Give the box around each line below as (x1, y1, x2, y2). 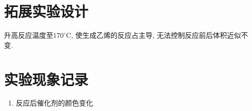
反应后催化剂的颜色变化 (16, 98, 93, 108)
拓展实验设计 (4, 1, 89, 21)
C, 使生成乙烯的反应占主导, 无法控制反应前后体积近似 (66, 30, 241, 40)
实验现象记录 (4, 69, 89, 89)
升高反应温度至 (4, 30, 53, 40)
